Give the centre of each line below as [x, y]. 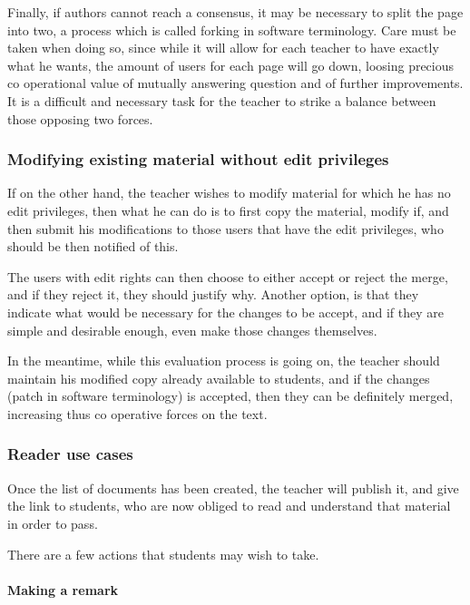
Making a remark [63, 589]
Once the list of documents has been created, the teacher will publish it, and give [233, 488]
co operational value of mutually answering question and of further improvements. [235, 83]
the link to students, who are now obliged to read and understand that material [229, 506]
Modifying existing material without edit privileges [198, 159]
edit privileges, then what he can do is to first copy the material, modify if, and [228, 210]
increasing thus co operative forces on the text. [137, 413]
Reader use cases [70, 454]
